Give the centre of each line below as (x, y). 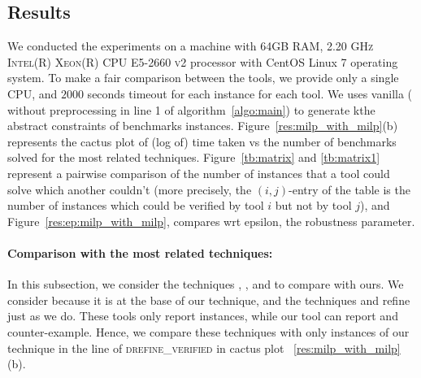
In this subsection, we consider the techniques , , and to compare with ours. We (206, 284)
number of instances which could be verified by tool (136, 205)
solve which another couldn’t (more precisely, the (130, 189)
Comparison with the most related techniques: (140, 252)
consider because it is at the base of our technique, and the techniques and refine (209, 300)
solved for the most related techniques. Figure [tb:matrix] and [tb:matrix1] (194, 157)
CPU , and (33, 93)
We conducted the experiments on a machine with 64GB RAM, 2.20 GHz (191, 46)
